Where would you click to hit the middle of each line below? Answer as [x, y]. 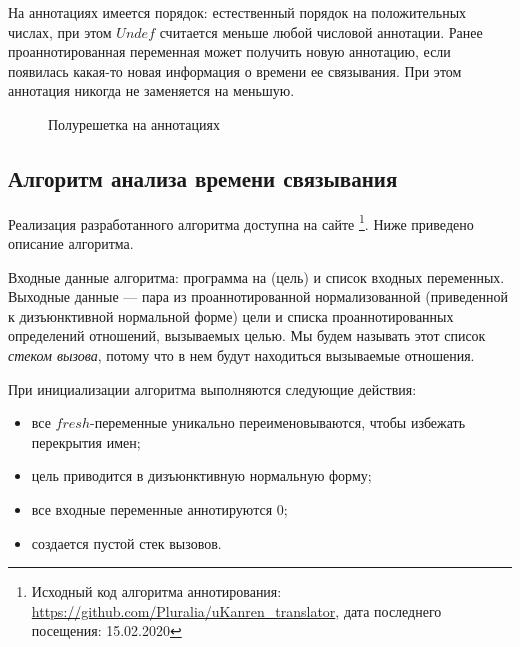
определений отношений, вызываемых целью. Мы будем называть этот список [247, 335]
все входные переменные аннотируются [152, 508]
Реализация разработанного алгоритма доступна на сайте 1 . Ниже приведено [241, 222]
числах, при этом [60, 31]
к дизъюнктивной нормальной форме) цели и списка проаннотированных [231, 315]
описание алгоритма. [71, 243]
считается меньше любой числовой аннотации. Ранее [321, 31]
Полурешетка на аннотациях [134, 123]
